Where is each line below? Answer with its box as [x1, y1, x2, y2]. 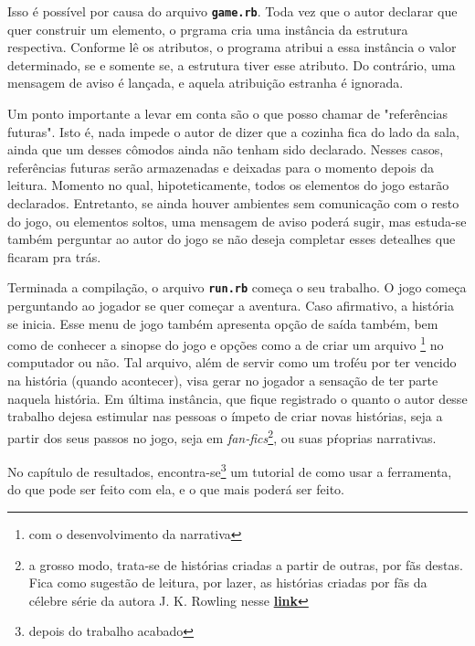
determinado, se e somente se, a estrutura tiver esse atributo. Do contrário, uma [7, 55, 456, 74]
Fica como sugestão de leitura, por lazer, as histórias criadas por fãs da [28, 573, 427, 592]
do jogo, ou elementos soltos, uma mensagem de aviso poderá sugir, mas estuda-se [7, 211, 467, 230]
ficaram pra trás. [7, 247, 101, 266]
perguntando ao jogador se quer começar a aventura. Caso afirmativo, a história [7, 296, 454, 315]
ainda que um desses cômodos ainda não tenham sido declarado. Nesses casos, [7, 140, 444, 159]
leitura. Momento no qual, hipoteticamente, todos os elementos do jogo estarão [7, 175, 449, 195]
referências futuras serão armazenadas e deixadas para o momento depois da [7, 157, 434, 176]
